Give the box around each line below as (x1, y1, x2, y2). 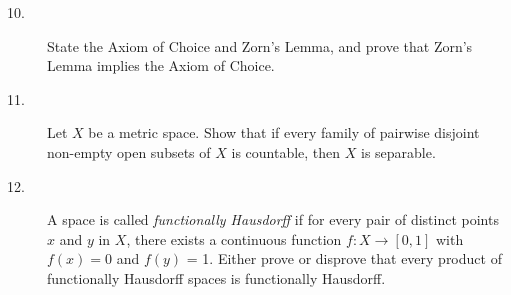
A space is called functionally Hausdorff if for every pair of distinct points (47, 209, 499, 230)
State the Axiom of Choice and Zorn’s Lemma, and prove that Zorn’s (47, 35, 473, 56)
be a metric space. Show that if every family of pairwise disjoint (88, 122, 480, 143)
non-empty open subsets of (47, 141, 211, 162)
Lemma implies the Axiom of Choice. (47, 55, 275, 76)
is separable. (361, 141, 436, 162)
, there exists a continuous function (126, 228, 342, 249)
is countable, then (231, 141, 341, 162)
